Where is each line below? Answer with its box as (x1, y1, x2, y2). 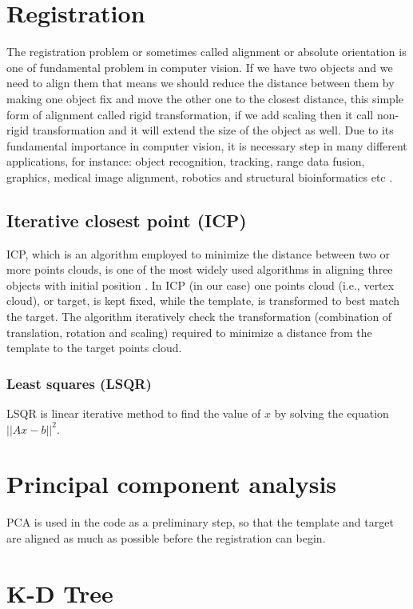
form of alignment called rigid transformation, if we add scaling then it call (6, 106, 374, 122)
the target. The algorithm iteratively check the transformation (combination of (6, 308, 392, 325)
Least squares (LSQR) (6, 373, 152, 393)
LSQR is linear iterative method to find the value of (6, 405, 261, 422)
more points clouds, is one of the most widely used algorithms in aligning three (6, 261, 393, 278)
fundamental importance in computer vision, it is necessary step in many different (6, 137, 407, 154)
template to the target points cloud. (6, 339, 182, 356)
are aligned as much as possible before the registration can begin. (6, 529, 326, 546)
